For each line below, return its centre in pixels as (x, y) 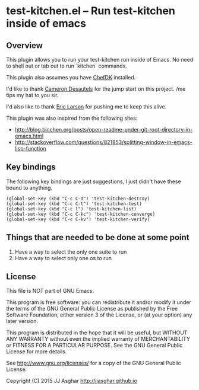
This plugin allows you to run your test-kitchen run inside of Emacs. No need (100, 60)
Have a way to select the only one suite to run (71, 252)
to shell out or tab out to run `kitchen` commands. (67, 66)
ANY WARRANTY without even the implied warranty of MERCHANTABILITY (98, 339)
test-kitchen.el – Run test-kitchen (91, 11)
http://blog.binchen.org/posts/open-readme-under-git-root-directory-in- (104, 130)
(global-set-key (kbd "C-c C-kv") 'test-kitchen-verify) (78, 219)
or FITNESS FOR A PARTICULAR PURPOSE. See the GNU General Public (94, 346)
